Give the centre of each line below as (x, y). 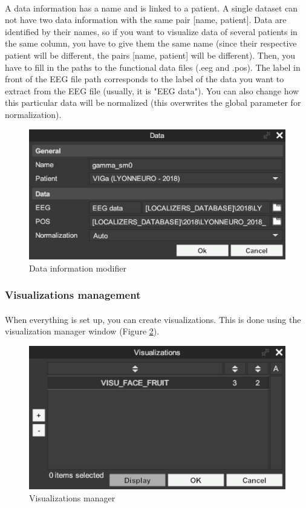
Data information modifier (78, 268)
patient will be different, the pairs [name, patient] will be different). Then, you (150, 55)
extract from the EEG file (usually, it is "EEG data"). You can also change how (152, 90)
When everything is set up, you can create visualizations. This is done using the (153, 319)
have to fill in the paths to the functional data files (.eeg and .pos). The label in (153, 67)
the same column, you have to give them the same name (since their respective (151, 43)
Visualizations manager (72, 497)
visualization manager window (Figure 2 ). (82, 331)
